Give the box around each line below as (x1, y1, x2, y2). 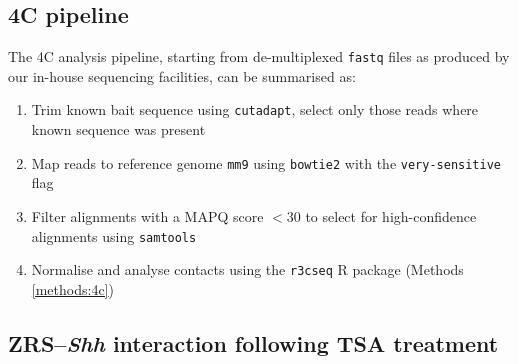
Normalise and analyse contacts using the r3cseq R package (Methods (31, 259, 464, 280)
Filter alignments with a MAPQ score (31, 205, 264, 226)
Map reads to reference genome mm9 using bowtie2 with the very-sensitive (31, 152, 502, 173)
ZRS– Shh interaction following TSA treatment (8, 327, 499, 358)
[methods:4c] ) (31, 278, 114, 299)
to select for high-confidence (305, 205, 477, 226)
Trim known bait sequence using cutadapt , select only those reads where (31, 99, 479, 120)
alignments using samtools (31, 225, 197, 246)
